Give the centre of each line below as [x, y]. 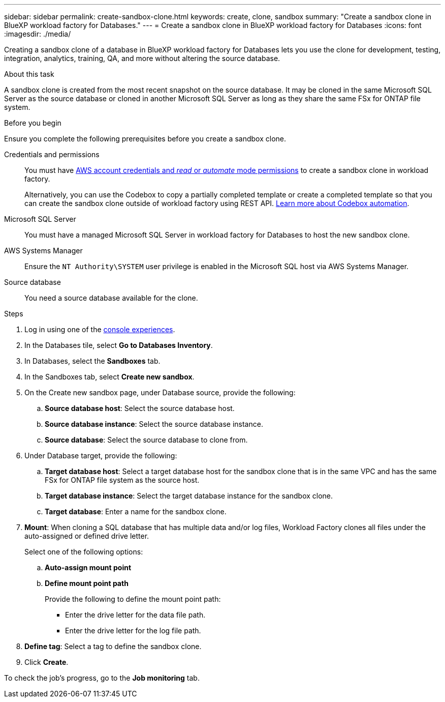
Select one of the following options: [84, 552]
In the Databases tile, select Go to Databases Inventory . [119, 345]
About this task [29, 74]
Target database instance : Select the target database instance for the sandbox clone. [189, 496]
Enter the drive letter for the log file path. [133, 631]
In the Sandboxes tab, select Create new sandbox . [109, 377]
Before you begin [33, 123]
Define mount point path [87, 583]
